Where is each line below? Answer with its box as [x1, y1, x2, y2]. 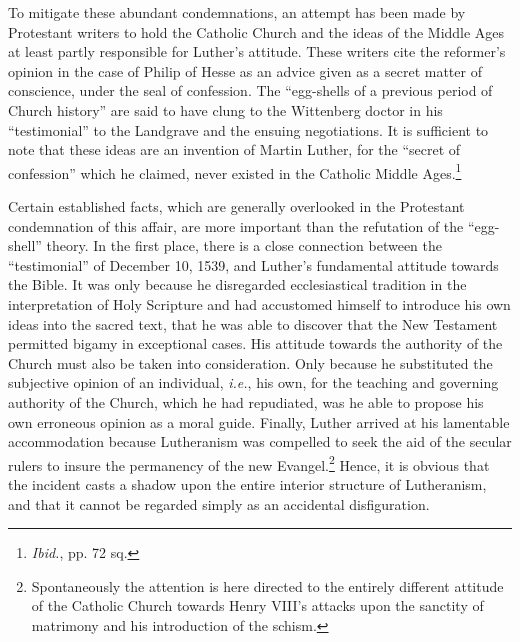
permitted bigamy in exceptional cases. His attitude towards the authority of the [8, 333, 503, 354]
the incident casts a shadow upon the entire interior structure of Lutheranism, [8, 473, 487, 494]
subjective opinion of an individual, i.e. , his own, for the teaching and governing [8, 372, 499, 393]
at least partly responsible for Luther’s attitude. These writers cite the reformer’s [8, 41, 506, 62]
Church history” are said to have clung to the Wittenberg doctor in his [8, 99, 443, 120]
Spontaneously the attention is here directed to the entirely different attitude [31, 575, 504, 596]
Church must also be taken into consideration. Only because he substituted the [8, 352, 493, 373]
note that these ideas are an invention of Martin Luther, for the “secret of [8, 139, 461, 160]
